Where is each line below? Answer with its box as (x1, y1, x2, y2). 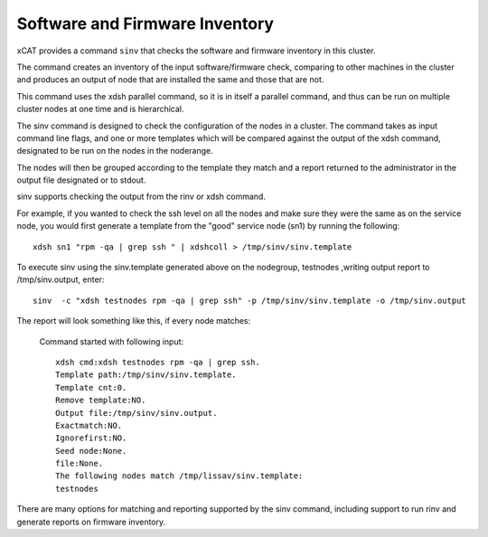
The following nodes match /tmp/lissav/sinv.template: (55, 471, 304, 481)
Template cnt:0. (55, 382, 127, 392)
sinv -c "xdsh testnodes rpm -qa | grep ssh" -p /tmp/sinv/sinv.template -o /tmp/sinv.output (33, 295, 467, 306)
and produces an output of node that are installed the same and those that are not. (16, 74, 324, 85)
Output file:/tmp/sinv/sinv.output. (55, 408, 218, 418)
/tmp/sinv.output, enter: (16, 274, 105, 285)
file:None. (55, 458, 104, 469)
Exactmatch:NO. (55, 420, 123, 430)
